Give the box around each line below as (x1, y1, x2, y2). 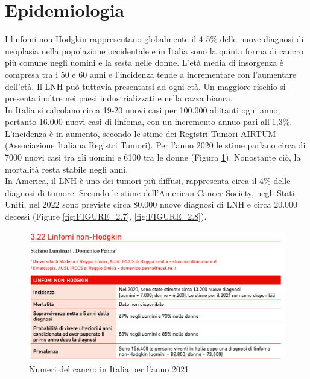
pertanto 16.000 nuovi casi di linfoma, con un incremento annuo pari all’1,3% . (5, 115, 293, 128)
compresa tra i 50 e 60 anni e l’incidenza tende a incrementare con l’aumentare (5, 68, 297, 80)
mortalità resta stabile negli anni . (5, 162, 128, 175)
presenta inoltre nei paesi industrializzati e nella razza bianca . (5, 92, 233, 104)
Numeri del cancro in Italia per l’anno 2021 (29, 363, 189, 375)
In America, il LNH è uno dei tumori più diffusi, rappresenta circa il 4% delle (5, 174, 291, 187)
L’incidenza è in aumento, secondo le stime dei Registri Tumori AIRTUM (5, 127, 276, 139)
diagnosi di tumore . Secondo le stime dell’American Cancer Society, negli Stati (5, 186, 295, 199)
